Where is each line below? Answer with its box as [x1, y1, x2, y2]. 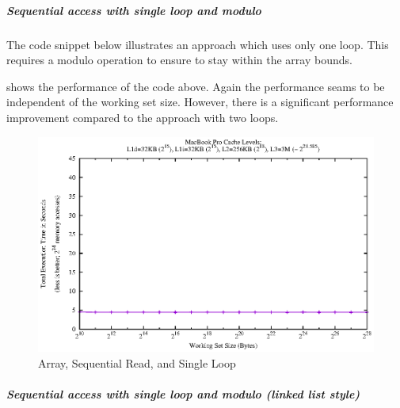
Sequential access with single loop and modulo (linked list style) [6, 386, 360, 402]
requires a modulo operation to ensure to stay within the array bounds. [6, 51, 352, 68]
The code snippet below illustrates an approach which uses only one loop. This [6, 36, 389, 52]
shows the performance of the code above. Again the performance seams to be [6, 78, 385, 94]
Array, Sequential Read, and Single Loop [38, 355, 236, 372]
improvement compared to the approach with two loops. [6, 109, 279, 125]
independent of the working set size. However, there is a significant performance [6, 93, 394, 110]
